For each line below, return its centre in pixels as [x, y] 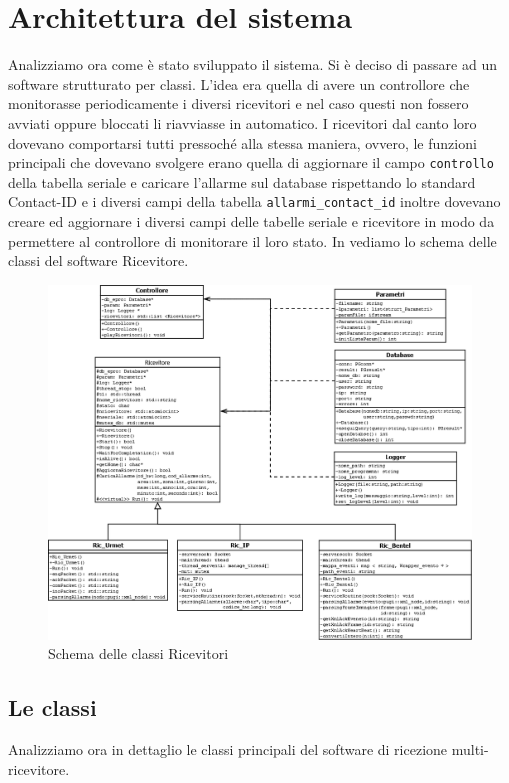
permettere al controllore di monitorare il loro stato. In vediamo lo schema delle [252, 240]
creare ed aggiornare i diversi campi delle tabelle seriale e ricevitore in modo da [251, 221]
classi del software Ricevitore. [98, 260]
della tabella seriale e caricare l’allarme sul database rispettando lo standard [242, 181]
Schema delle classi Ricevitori [138, 653]
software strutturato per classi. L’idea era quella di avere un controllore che [239, 83]
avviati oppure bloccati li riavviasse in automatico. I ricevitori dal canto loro [242, 122]
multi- [470, 748]
